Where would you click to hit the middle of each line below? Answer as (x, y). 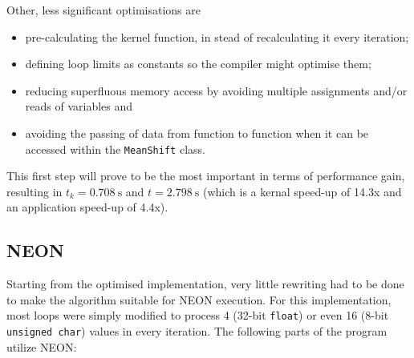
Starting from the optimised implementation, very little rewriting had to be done (205, 284)
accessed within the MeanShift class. (115, 149)
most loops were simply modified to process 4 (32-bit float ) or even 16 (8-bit (198, 315)
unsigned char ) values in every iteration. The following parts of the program (197, 331)
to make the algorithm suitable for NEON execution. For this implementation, (199, 299)
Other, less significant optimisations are (103, 10)
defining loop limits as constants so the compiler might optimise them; (198, 64)
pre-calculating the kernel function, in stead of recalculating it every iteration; (217, 36)
